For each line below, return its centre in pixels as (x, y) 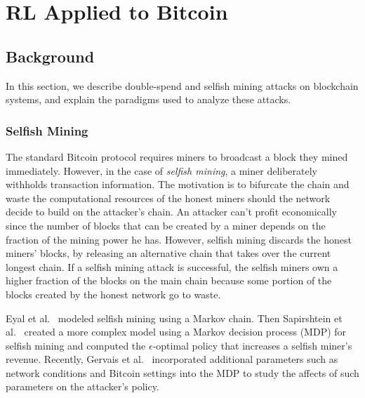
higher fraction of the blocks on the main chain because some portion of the (169, 280)
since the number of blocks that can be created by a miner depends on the (166, 225)
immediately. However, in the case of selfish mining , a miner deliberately (162, 170)
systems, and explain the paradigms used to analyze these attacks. (148, 99)
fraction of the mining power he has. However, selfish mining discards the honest (179, 239)
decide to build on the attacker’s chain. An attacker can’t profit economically (171, 212)
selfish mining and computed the (76, 345)
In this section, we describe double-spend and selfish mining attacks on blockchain (182, 85)
